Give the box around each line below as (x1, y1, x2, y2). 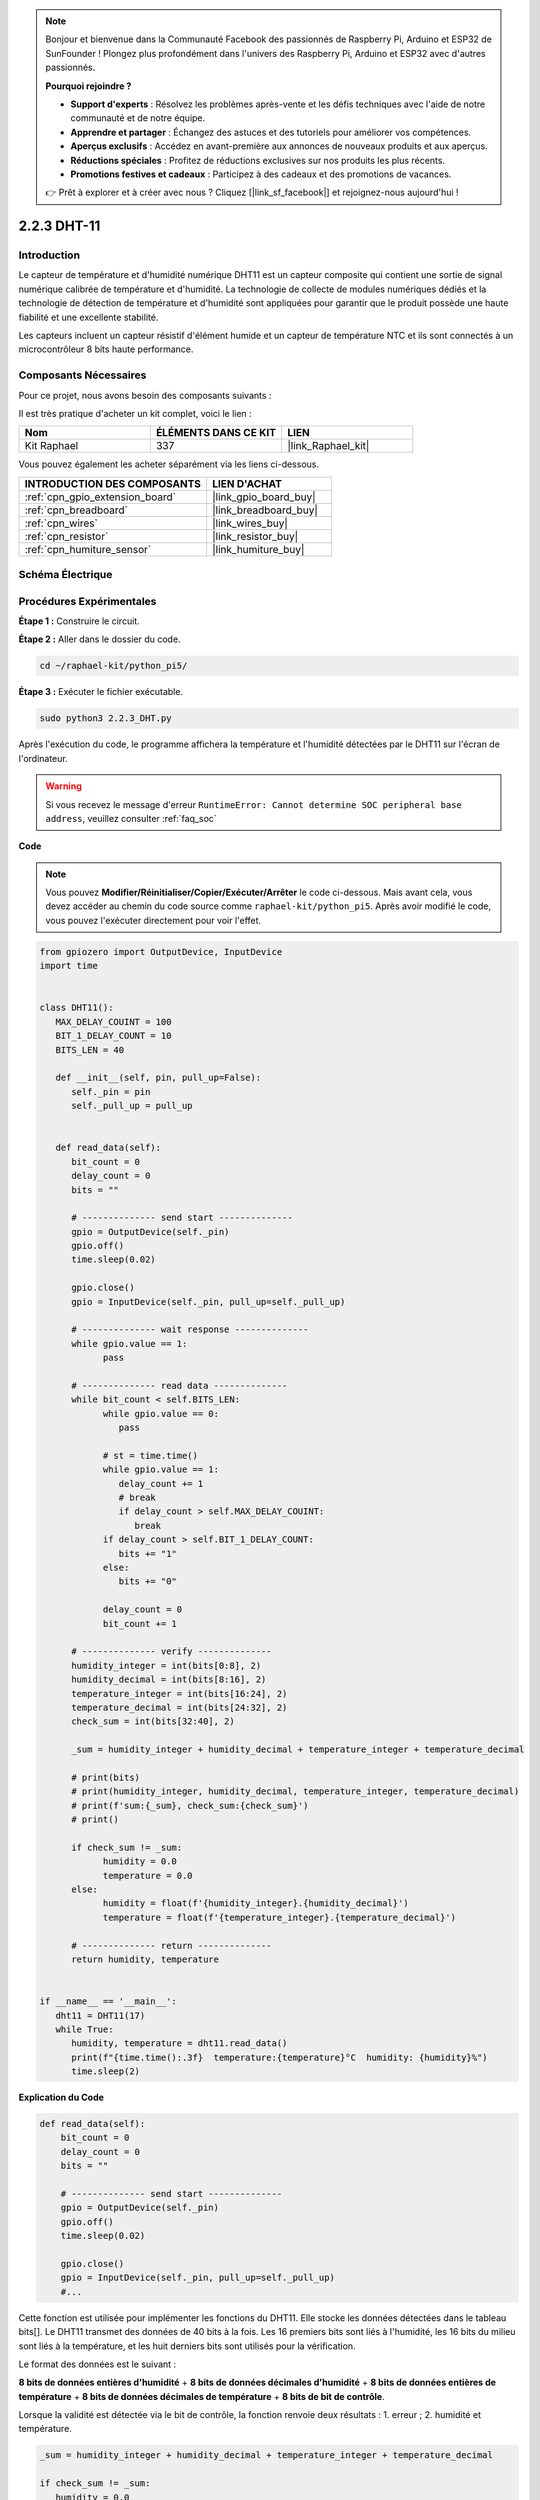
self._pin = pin (71, 1086, 151, 1097)
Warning (45, 780, 82, 792)
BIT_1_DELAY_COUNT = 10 (55, 1030, 172, 1042)
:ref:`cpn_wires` (24, 516, 99, 530)
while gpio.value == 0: (102, 1408, 220, 1419)
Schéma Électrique (18, 568, 113, 582)
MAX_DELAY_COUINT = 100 (55, 1016, 172, 1027)
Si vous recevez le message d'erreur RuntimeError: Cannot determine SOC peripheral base (45, 798, 462, 810)
